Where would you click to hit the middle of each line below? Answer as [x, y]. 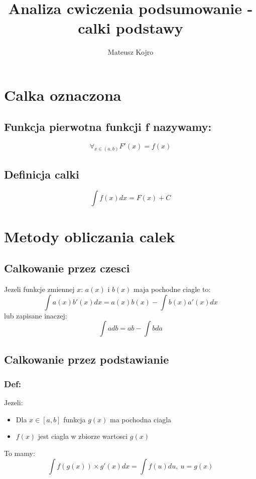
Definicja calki [42, 174]
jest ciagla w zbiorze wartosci [83, 436]
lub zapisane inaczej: [36, 315]
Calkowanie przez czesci [67, 268]
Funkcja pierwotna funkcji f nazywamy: [108, 127]
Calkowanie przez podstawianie [87, 359]
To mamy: [20, 453]
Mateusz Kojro [131, 52]
